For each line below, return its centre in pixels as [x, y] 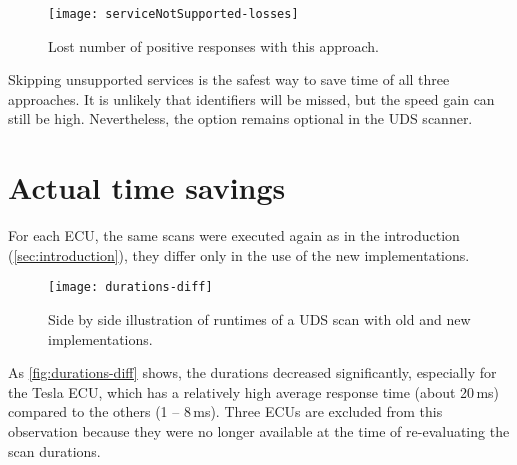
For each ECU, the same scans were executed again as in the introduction [234, 235]
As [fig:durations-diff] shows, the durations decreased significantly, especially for [252, 372]
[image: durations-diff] [130, 287]
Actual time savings [147, 187]
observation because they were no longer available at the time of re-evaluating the [259, 430]
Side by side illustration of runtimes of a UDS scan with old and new [259, 319]
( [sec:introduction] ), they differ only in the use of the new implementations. [239, 254]
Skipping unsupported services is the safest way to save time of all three [229, 79]
